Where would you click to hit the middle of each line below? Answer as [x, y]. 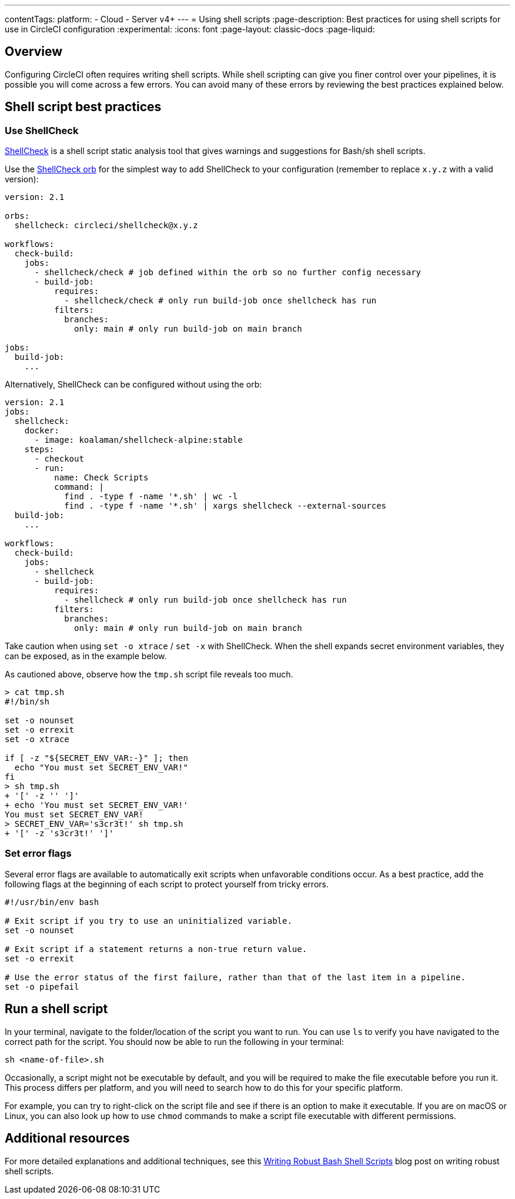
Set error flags [38, 854]
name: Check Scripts [101, 478]
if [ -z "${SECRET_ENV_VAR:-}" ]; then [96, 758]
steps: [39, 450]
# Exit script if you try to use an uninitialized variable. [148, 921]
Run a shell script [56, 1009]
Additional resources [67, 1138]
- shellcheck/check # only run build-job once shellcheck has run [220, 301]
